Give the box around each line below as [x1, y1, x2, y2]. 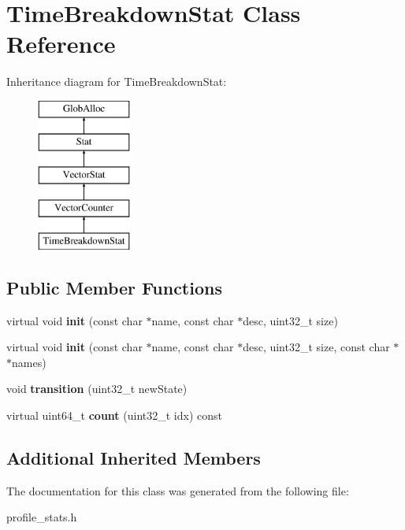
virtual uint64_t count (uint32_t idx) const [6, 407, 222, 424]
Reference [6, 28, 116, 60]
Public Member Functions [6, 275, 222, 299]
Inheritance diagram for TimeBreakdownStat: [6, 73, 227, 90]
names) [12, 354, 46, 370]
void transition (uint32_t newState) [6, 380, 188, 397]
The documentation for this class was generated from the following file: [6, 482, 349, 498]
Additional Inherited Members [6, 446, 261, 470]
